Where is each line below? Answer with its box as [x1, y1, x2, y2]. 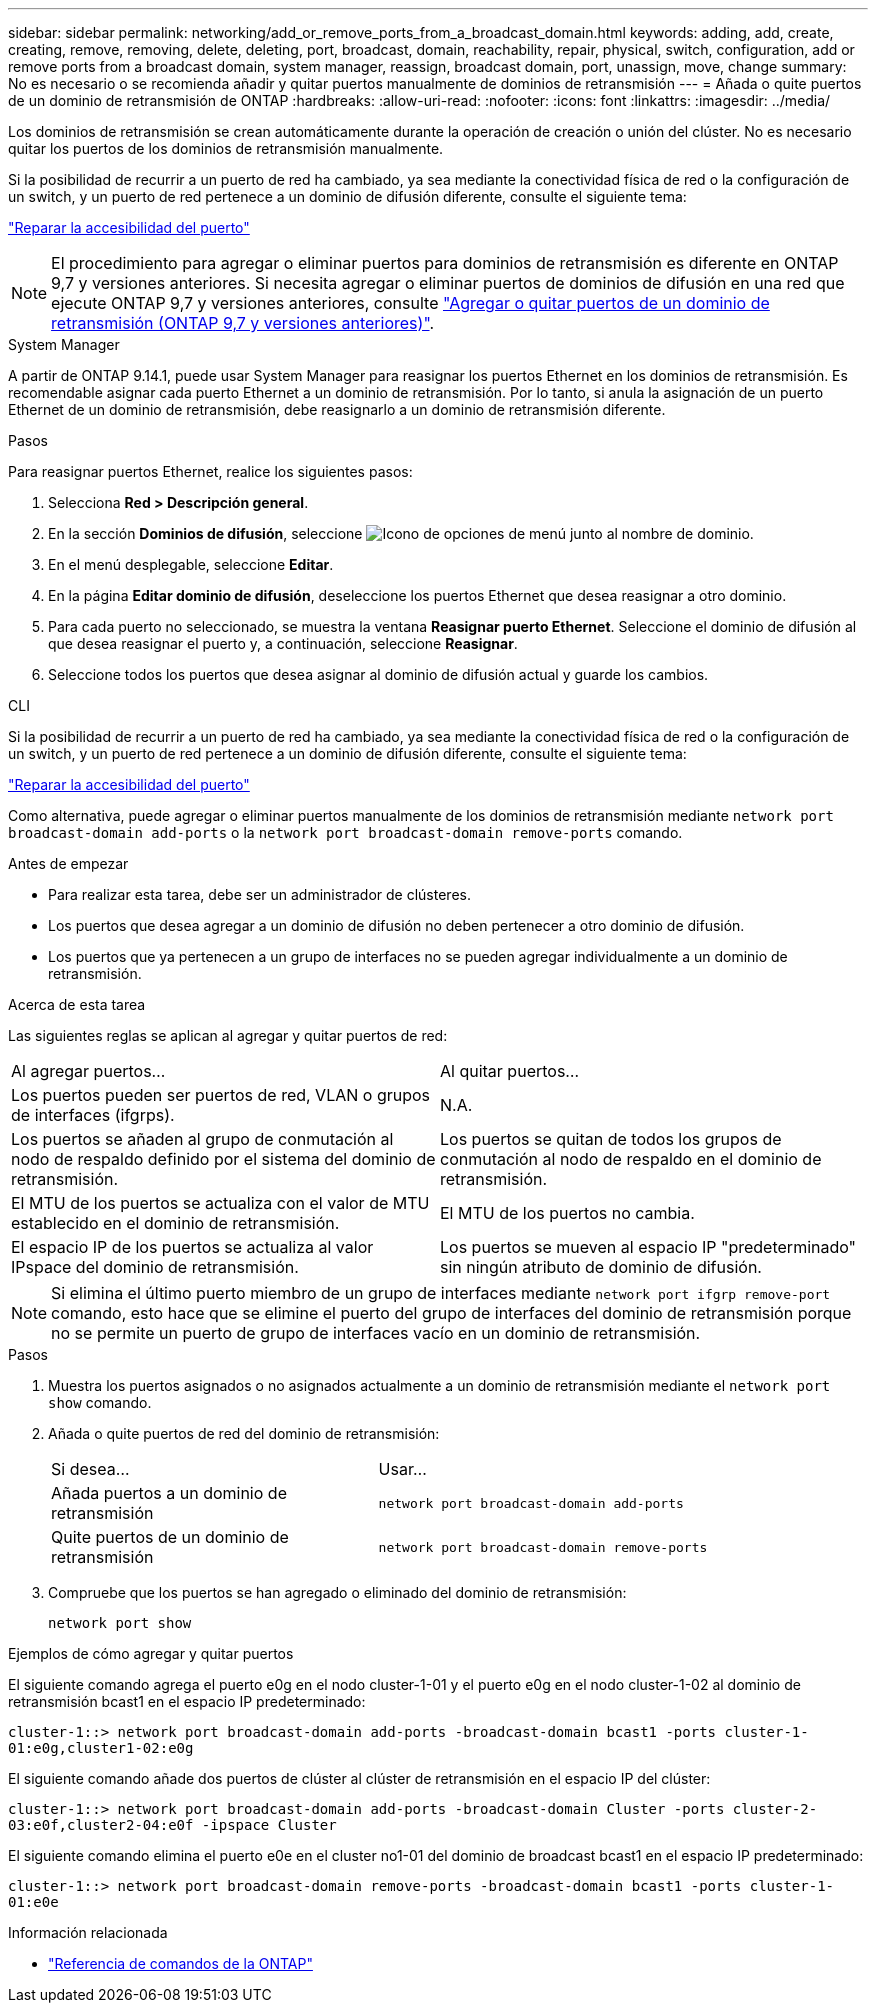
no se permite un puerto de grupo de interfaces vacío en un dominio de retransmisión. [51, 1323, 701, 1343]
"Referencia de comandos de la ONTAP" [48, 1955, 313, 1972]
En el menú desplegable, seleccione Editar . [48, 556, 334, 573]
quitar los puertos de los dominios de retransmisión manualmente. [8, 140, 444, 157]
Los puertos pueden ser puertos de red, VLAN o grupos [11, 1085, 431, 1105]
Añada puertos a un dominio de [51, 1483, 287, 1503]
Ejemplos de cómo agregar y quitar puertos [8, 1645, 294, 1662]
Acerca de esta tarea [8, 996, 146, 1013]
